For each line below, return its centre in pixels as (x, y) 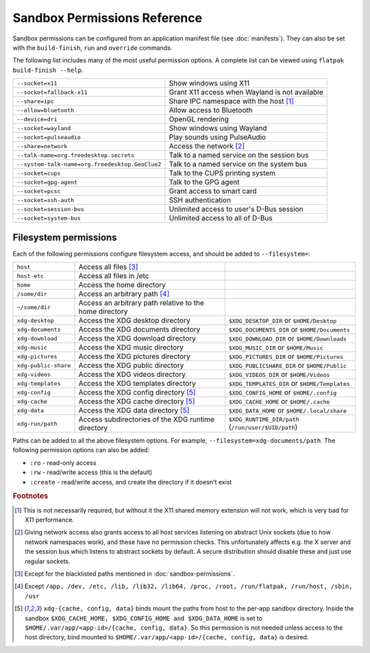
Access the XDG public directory (131, 365)
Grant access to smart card (213, 191)
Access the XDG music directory (131, 347)
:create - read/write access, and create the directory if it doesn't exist (131, 482)
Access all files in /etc (114, 276)
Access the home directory (122, 285)
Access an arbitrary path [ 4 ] (124, 294)
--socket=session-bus (51, 209)
